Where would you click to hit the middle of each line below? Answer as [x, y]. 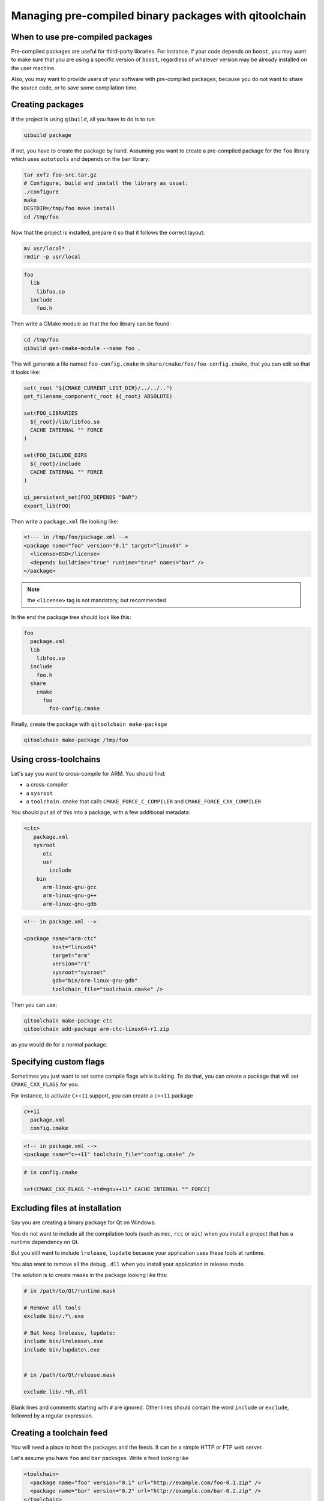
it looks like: [26, 372]
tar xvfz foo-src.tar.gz [60, 175]
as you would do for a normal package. [59, 1044]
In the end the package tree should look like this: [71, 617]
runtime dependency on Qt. [45, 1242]
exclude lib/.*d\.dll [55, 1392]
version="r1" [71, 964]
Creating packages [47, 105]
